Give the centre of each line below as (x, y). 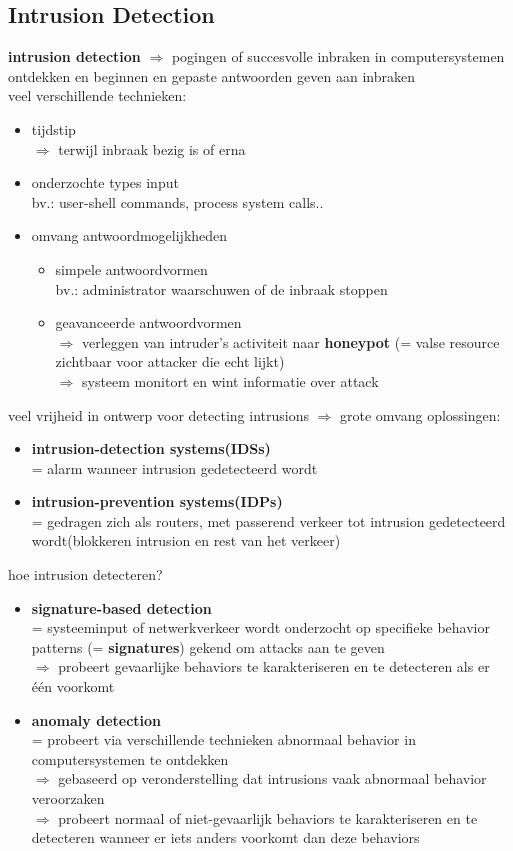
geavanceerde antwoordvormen (148, 322)
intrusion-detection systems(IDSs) (151, 448)
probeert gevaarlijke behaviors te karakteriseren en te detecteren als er (274, 666)
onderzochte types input (105, 182)
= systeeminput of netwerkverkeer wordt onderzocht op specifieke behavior (260, 627)
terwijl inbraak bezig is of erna (152, 148)
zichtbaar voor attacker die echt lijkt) (170, 361)
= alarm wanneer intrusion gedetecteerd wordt (174, 467)
